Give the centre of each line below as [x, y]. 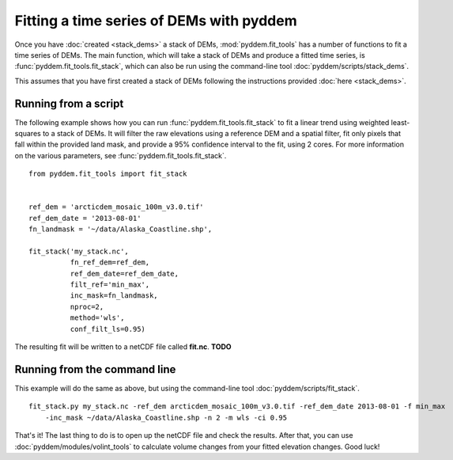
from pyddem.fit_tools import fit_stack [108, 174]
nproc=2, [87, 306]
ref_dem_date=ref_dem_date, [125, 274]
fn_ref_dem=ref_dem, [110, 262]
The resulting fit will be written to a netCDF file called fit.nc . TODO [123, 347]
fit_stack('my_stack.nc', [79, 251]
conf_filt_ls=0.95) [108, 329]
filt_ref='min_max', [110, 285]
